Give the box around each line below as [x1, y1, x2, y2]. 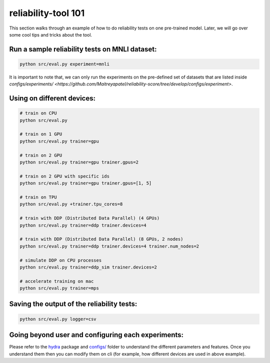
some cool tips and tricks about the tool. [9, 31, 92, 37]
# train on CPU [19, 110, 57, 116]
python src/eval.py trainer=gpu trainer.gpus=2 [19, 159, 138, 165]
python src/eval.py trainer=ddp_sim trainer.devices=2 [19, 264, 157, 270]
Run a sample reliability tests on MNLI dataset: [9, 45, 157, 53]
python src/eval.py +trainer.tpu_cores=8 [19, 201, 123, 207]
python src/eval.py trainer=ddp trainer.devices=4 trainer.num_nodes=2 [19, 243, 199, 249]
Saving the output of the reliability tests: [9, 300, 137, 308]
